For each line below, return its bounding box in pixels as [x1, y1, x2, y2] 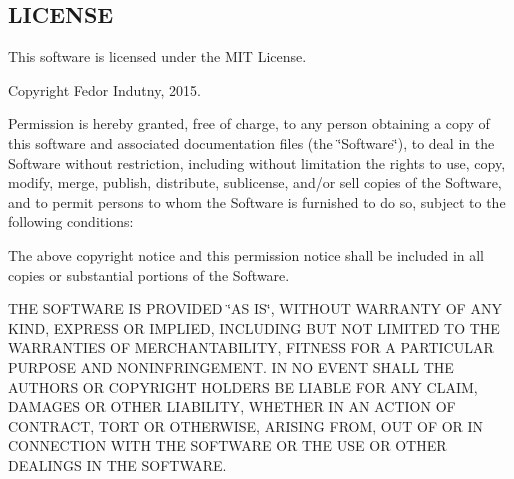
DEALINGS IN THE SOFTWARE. [8, 454, 227, 475]
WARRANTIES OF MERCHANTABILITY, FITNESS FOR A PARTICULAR [8, 337, 494, 358]
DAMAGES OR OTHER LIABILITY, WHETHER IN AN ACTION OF [8, 396, 456, 417]
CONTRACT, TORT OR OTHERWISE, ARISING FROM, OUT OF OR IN [8, 415, 484, 436]
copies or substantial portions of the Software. [8, 264, 290, 285]
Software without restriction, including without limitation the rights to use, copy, [8, 152, 506, 173]
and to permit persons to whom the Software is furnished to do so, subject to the [8, 191, 506, 212]
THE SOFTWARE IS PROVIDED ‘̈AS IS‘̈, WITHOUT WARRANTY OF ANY [8, 298, 502, 319]
